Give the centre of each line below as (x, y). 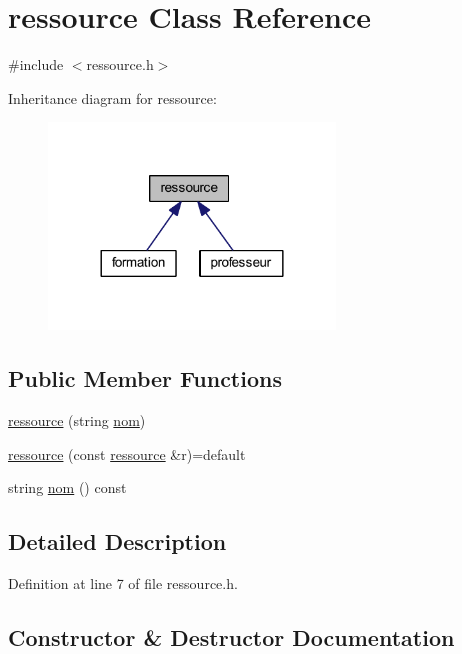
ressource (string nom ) (77, 420)
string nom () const (67, 487)
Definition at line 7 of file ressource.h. (123, 583)
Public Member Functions (145, 378)
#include (36, 64)
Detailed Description (117, 541)
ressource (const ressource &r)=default (127, 453)
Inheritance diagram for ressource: (112, 97)
